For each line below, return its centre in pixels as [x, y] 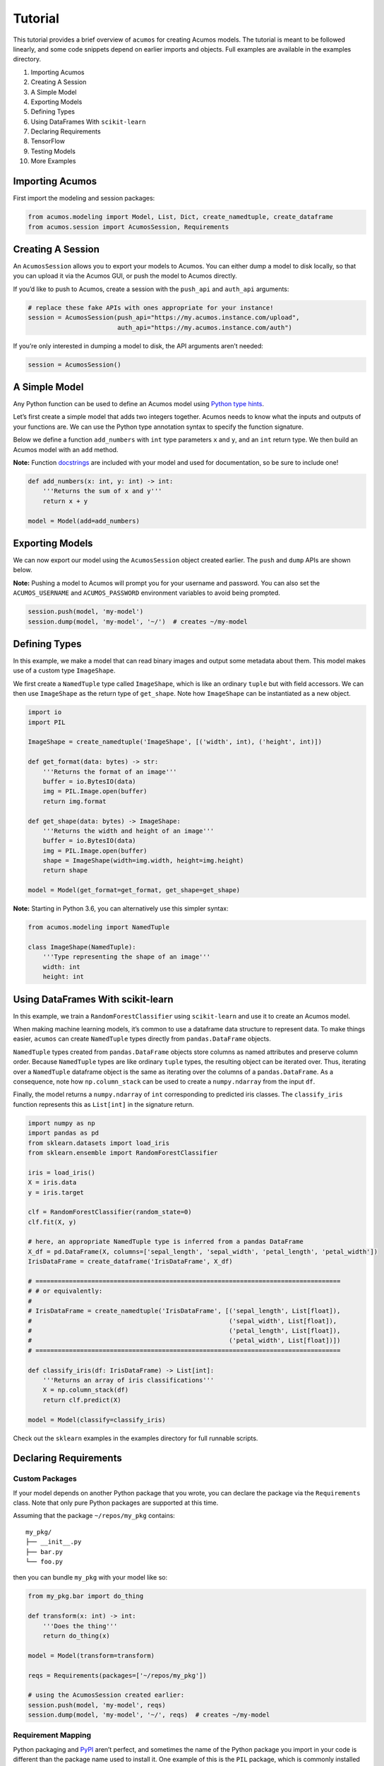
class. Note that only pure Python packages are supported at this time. [116, 1503]
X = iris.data [52, 1183]
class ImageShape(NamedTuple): [82, 947]
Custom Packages [45, 1478]
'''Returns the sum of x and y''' [102, 491]
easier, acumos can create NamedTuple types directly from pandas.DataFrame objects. [142, 1039]
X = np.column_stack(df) [86, 1390]
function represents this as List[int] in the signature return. [103, 1104]
